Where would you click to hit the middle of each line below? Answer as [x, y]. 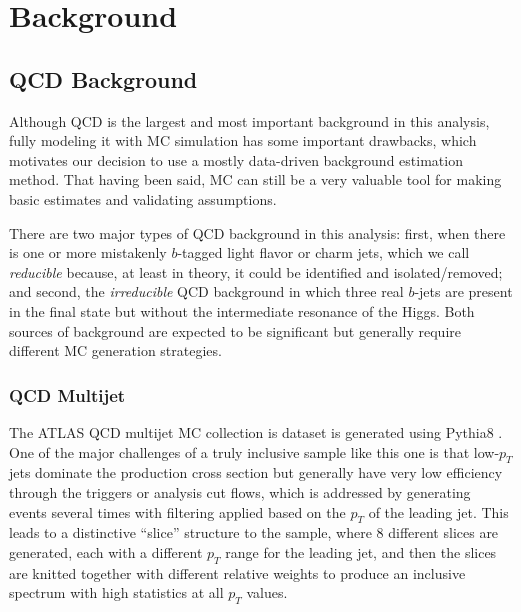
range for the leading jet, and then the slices [361, 551]
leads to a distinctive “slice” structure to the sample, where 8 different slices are [254, 532]
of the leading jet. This [438, 511]
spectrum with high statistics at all [116, 592]
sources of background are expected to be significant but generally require [235, 330]
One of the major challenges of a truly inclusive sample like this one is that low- [254, 451]
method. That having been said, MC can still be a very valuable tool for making [255, 179]
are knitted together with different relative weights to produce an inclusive [237, 572]
